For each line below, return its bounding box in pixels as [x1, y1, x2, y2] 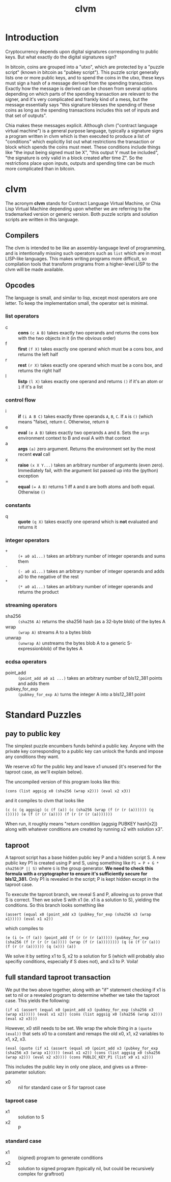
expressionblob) [18, 645, 52, 651]
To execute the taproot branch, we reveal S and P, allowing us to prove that [5, 891, 163, 898]
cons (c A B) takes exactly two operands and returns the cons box [18, 329, 159, 336]
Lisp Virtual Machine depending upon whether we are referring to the [5, 206, 151, 212]
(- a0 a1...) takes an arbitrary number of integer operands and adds [18, 568, 164, 574]
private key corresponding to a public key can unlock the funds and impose [5, 748, 164, 755]
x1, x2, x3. [5, 1036, 26, 1042]
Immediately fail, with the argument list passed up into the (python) [18, 468, 159, 474]
